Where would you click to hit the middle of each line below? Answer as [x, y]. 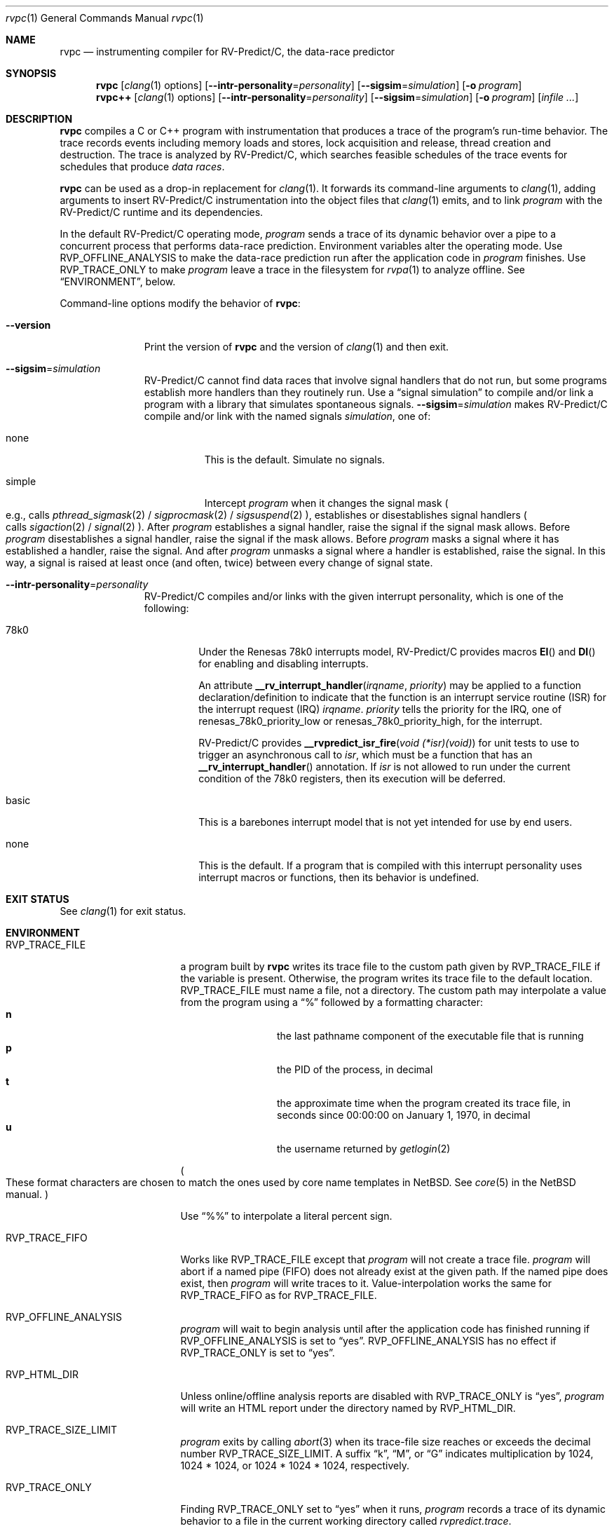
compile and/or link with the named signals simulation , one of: [287, 416]
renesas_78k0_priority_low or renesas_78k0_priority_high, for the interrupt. [370, 721]
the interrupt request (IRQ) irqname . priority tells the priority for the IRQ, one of [380, 709]
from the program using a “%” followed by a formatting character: [332, 1002]
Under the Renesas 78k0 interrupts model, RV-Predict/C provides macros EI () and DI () [397, 652]
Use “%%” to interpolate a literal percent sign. [286, 1216]
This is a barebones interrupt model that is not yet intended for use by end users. [386, 822]
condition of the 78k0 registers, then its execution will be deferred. [352, 778]
